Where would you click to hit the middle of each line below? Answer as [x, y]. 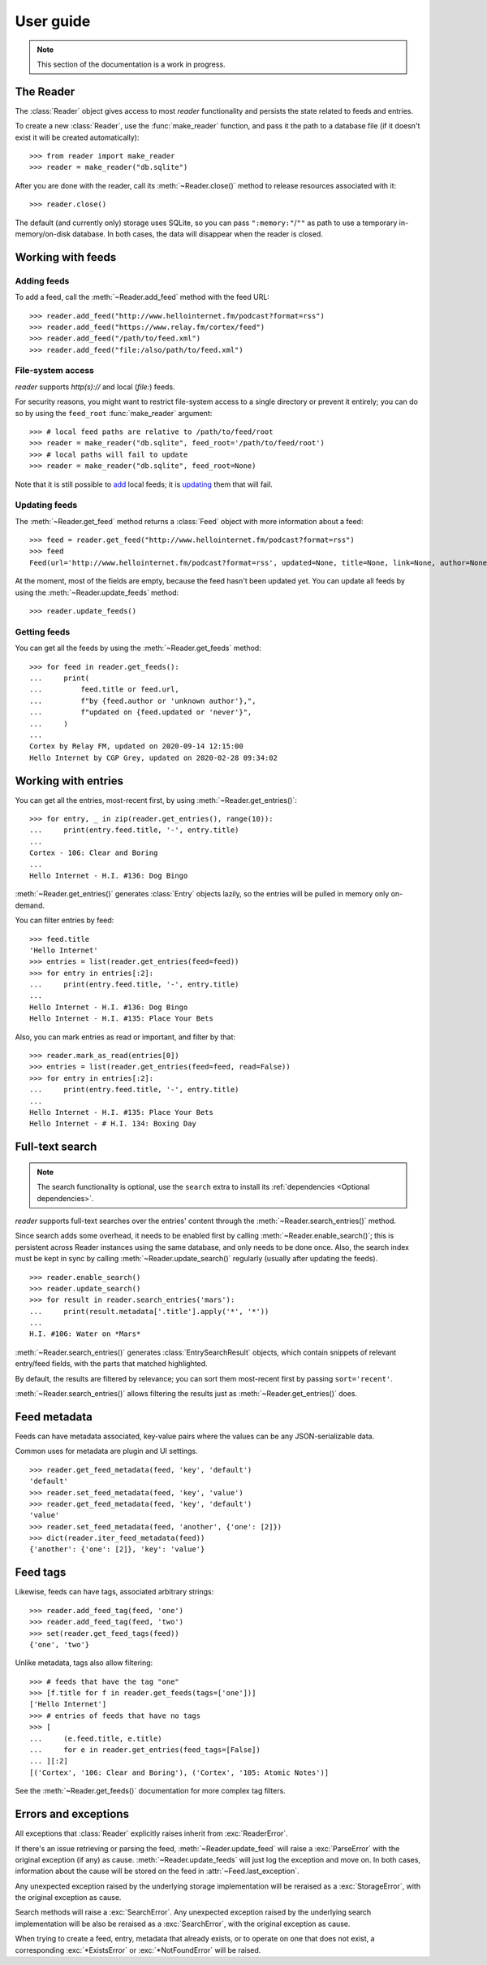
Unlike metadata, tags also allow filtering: [84, 1663]
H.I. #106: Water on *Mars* [85, 1334]
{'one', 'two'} [60, 1644]
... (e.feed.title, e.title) [96, 1738]
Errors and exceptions [72, 1814]
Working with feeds [66, 257]
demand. [30, 905]
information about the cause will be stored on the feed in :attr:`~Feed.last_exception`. [157, 1871]
